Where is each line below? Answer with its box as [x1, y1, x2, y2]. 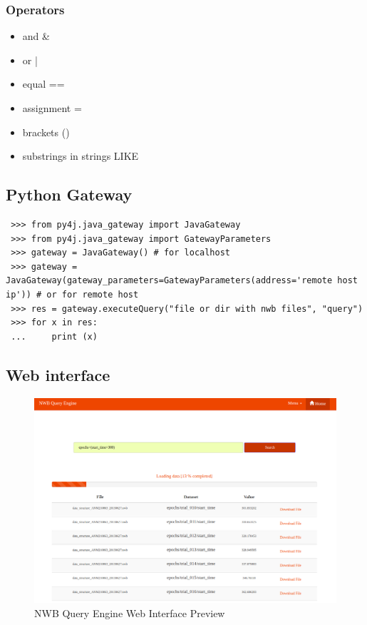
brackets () [22, 124, 70, 139]
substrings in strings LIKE [22, 148, 139, 163]
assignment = [22, 101, 82, 115]
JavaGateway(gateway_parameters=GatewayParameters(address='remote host [6, 275, 358, 286]
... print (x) [11, 331, 98, 342]
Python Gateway [6, 183, 133, 205]
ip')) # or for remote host [6, 289, 139, 300]
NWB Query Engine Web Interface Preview [34, 605, 225, 620]
